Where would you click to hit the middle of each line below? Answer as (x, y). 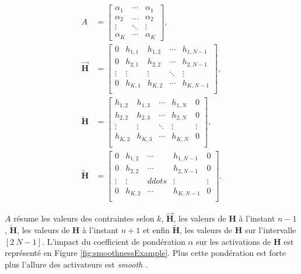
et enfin (156, 230)
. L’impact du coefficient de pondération (114, 241)
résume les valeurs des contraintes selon (84, 218)
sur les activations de (234, 241)
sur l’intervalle (271, 230)
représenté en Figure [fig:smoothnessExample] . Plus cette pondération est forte (145, 253)
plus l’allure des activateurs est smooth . (76, 264)
